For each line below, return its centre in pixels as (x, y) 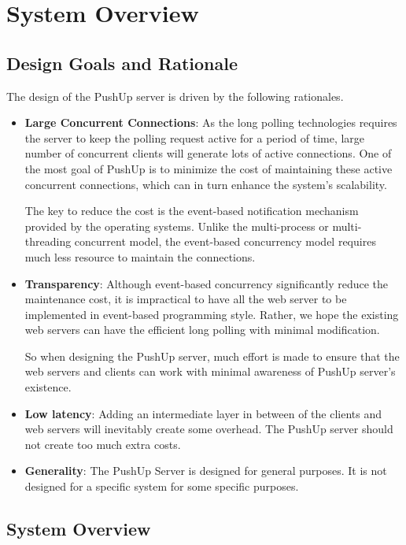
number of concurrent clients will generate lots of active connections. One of (208, 153)
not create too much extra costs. (103, 444)
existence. (48, 387)
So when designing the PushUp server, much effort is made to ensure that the (212, 356)
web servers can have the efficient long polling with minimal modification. (202, 330)
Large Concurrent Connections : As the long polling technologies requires (211, 122)
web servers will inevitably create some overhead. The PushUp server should (209, 429)
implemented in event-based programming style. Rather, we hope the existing (212, 314)
